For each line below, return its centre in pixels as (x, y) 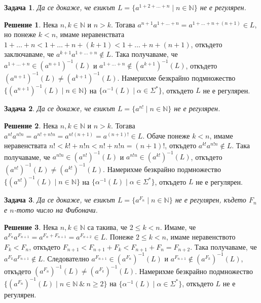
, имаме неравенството (201, 237)
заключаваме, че (29, 54)
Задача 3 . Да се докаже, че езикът (60, 200)
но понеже (20, 34)
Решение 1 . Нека (31, 24)
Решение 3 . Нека (31, 227)
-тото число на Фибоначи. (56, 209)
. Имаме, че (178, 227)
